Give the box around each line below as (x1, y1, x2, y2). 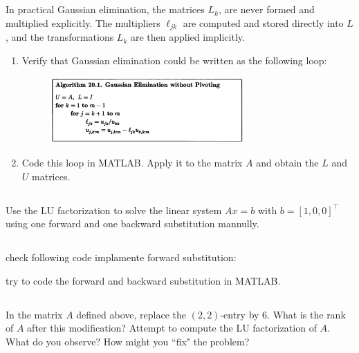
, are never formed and (218, 2, 315, 17)
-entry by (220, 307, 259, 321)
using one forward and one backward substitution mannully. (6, 216, 259, 231)
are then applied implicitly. (130, 30, 245, 44)
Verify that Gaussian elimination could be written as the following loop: (21, 53, 327, 68)
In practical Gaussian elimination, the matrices (6, 2, 205, 17)
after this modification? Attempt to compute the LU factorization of (27, 321, 317, 335)
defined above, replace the (76, 307, 187, 321)
